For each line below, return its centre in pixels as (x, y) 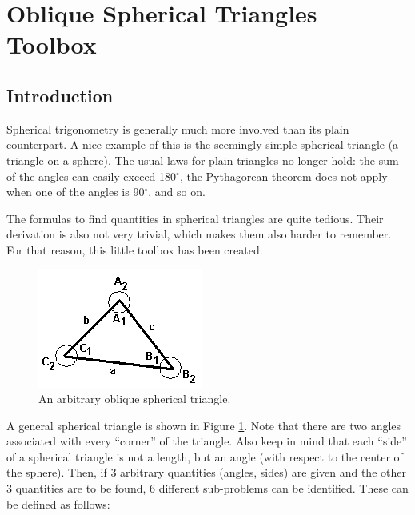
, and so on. (177, 192)
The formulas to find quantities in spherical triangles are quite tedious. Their (195, 218)
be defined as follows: (58, 503)
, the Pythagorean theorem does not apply (283, 176)
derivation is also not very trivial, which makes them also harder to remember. (199, 234)
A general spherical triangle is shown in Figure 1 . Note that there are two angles (204, 425)
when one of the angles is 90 (76, 192)
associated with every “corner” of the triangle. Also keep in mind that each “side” (207, 441)
